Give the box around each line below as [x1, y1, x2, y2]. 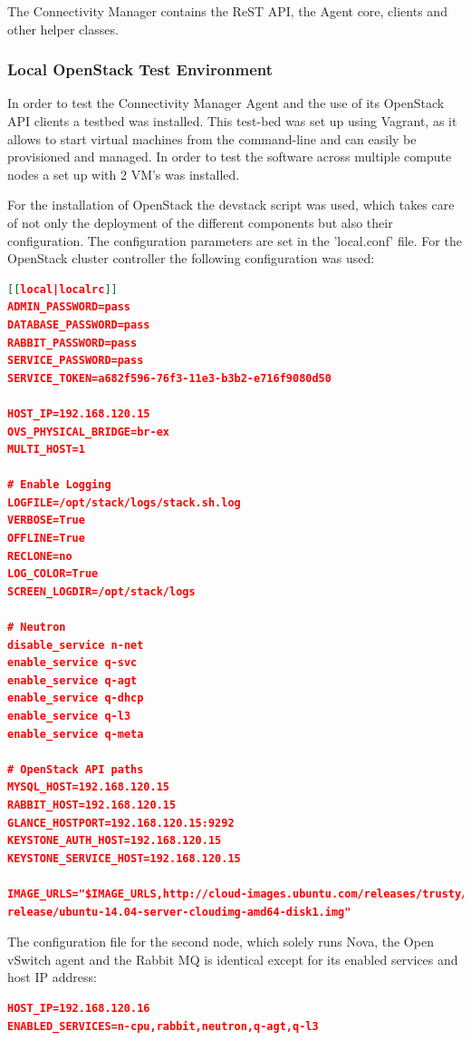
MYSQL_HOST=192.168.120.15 [7, 781, 169, 794]
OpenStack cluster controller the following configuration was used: [7, 249, 375, 268]
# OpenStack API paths [7, 762, 144, 776]
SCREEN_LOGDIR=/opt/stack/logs [7, 584, 196, 598]
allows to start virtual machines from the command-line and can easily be [7, 129, 417, 148]
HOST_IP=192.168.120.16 [7, 1001, 150, 1015]
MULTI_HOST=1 [7, 443, 85, 457]
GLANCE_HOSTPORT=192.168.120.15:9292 [7, 816, 235, 830]
